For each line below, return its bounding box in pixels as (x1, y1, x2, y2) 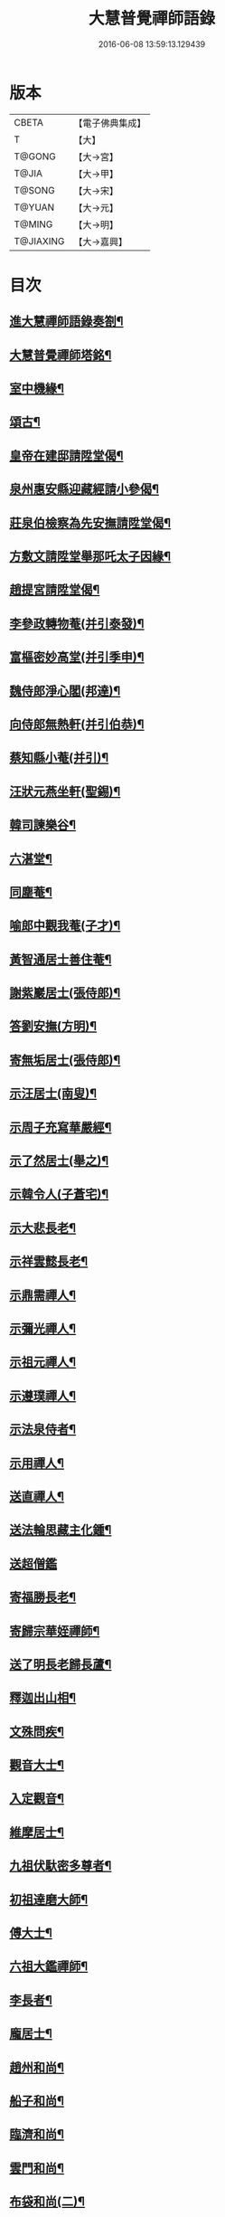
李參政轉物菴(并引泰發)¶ (9, 616, 145, 631)
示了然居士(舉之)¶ (9, 1153, 109, 1169)
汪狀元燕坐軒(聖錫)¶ (9, 783, 121, 799)
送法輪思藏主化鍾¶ (9, 1522, 112, 1538)
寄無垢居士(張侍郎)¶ (9, 1052, 121, 1067)
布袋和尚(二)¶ (9, 2194, 86, 2210)
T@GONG (14, 150, 56, 163)
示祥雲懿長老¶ (9, 1254, 89, 1269)
